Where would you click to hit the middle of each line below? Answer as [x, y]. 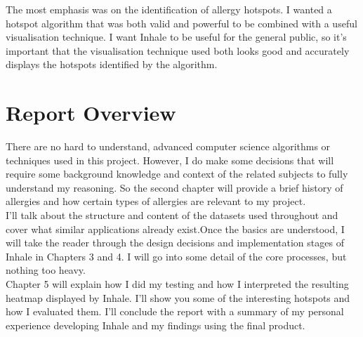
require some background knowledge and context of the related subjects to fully [177, 174]
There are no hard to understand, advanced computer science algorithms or [168, 146]
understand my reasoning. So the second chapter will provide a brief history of [174, 187]
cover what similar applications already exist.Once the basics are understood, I [175, 229]
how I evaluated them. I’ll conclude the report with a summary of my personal [175, 311]
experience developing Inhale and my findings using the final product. [156, 325]
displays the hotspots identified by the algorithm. [112, 64]
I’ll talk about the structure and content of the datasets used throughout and [172, 215]
